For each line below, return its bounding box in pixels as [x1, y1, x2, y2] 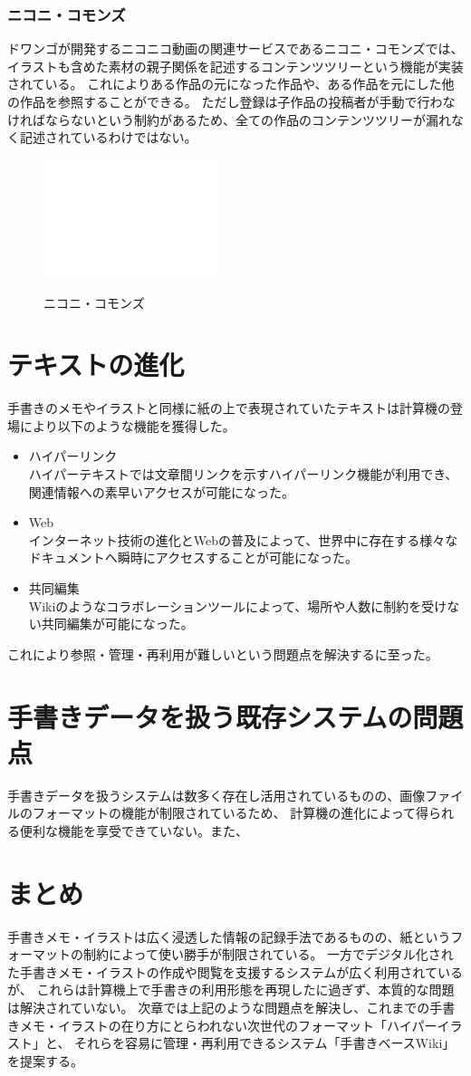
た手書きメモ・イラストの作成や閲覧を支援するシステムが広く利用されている [7, 962, 463, 981]
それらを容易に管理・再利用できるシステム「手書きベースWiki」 [74, 1033, 456, 1052]
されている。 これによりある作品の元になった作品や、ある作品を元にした [7, 74, 442, 93]
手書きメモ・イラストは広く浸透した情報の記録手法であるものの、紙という [7, 927, 451, 946]
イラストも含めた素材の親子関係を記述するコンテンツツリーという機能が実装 [7, 56, 464, 75]
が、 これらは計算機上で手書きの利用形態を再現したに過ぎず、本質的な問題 [7, 980, 455, 999]
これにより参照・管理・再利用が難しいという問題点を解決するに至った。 [7, 644, 438, 663]
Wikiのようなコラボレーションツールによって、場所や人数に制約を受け [28, 596, 447, 615]
